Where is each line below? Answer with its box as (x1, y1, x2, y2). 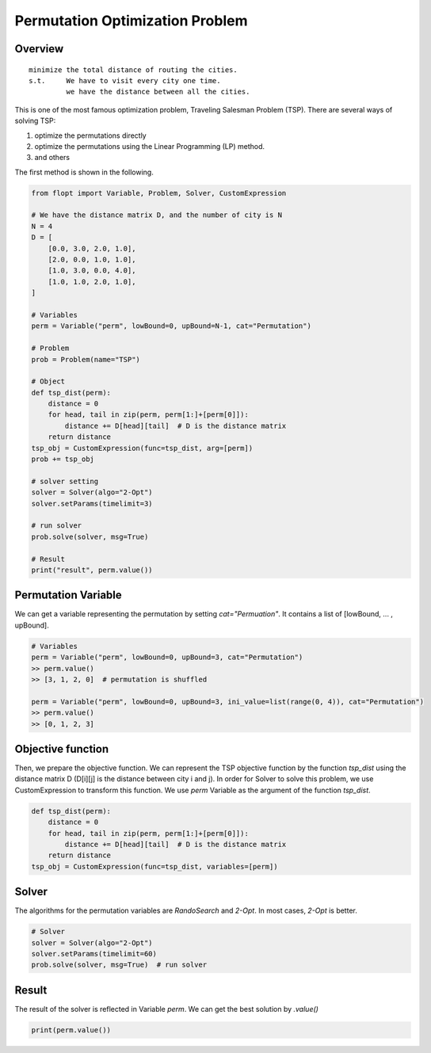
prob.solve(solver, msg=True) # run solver (31, 960, 208, 970)
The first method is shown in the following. (14, 167, 154, 177)
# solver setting (31, 476, 99, 486)
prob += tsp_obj (31, 455, 95, 464)
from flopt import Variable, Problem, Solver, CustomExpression (31, 189, 287, 197)
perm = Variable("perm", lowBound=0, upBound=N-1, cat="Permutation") (31, 322, 312, 330)
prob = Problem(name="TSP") (31, 355, 140, 364)
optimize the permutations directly (34, 131, 147, 140)
